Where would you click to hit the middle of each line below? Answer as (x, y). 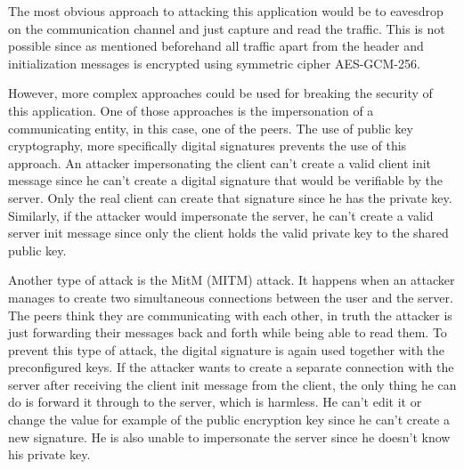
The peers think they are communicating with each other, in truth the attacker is (230, 315)
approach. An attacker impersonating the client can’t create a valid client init (220, 162)
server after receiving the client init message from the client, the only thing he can (232, 384)
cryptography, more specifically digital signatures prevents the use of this (208, 146)
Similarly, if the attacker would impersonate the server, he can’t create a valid (221, 215)
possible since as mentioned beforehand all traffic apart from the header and (216, 46)
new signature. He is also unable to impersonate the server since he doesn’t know (229, 437)
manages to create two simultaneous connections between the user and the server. (231, 297)
